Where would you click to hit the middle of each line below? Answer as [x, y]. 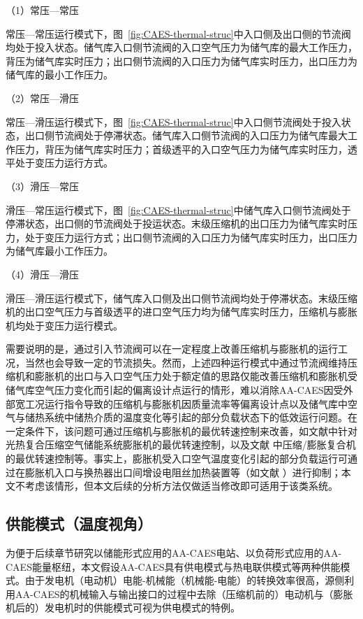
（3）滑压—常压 [42, 186]
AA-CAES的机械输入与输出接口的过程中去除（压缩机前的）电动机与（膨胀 [184, 593]
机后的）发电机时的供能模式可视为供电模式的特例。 [123, 607]
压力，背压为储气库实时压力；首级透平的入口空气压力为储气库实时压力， [181, 149]
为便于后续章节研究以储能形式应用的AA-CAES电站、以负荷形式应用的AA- [174, 553]
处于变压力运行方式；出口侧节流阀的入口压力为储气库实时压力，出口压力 [191, 237]
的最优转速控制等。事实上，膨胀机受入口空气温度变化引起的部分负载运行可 [177, 458]
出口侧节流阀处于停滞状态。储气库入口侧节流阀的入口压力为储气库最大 [186, 135]
